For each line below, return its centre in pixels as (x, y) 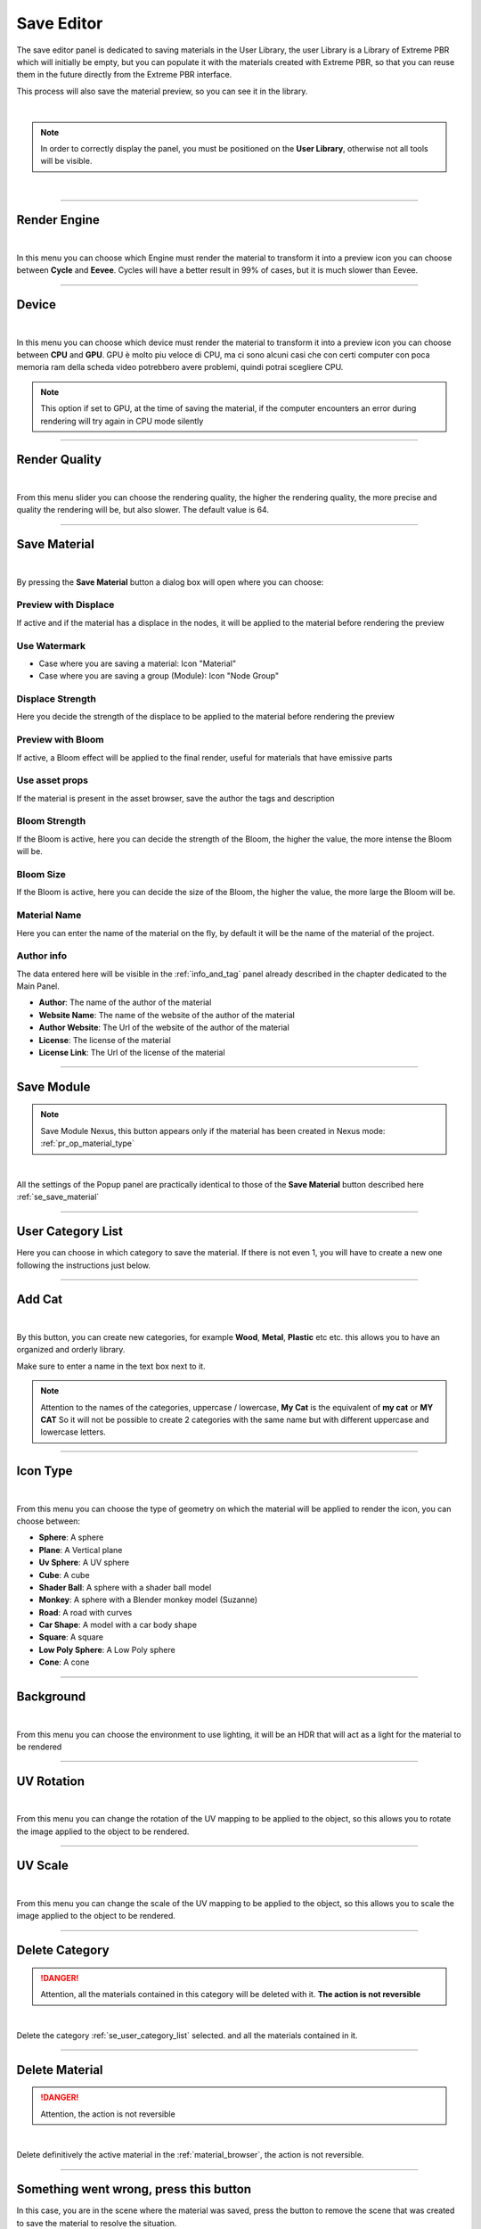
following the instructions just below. (84, 1265)
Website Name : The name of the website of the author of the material (167, 1015)
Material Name (49, 916)
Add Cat (40, 1300)
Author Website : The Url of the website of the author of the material (164, 1028)
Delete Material (60, 2070)
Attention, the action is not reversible (108, 2114)
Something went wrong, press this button (134, 2189)
